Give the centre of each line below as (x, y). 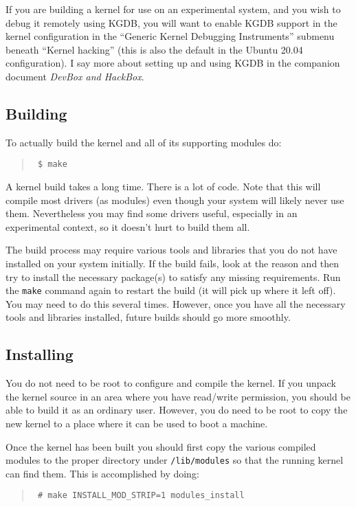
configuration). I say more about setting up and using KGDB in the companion (173, 63)
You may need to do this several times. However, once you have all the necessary (176, 303)
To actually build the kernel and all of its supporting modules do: (144, 142)
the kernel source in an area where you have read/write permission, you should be (178, 396)
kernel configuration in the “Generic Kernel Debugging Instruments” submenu (170, 36)
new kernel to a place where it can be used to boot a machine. (137, 423)
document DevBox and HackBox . (75, 76)
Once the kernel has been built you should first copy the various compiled (161, 446)
